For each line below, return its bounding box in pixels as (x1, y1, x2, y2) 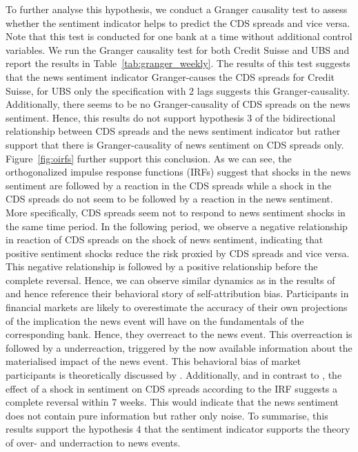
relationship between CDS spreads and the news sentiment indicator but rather (6, 124, 341, 138)
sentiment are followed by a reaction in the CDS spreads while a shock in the (6, 178, 332, 192)
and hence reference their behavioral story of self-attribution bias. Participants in (6, 286, 349, 301)
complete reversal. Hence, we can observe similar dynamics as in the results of (6, 272, 335, 287)
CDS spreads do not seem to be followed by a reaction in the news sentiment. (6, 191, 333, 206)
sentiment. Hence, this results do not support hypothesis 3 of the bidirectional (6, 110, 336, 124)
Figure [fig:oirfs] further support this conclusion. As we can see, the (6, 151, 292, 165)
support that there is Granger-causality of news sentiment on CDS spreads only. (6, 137, 344, 151)
